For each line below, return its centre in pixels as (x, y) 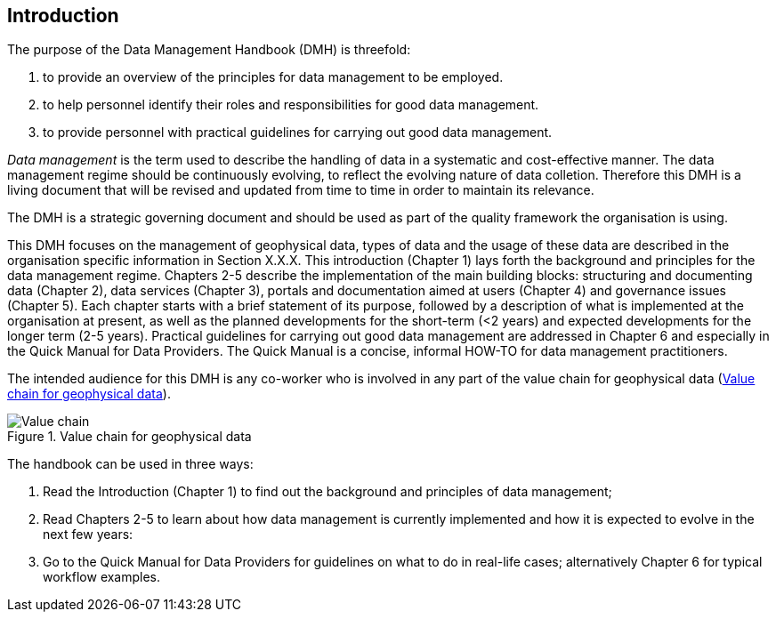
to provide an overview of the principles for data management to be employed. (273, 77)
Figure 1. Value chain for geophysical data (129, 437)
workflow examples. (102, 577)
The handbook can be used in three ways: (130, 464)
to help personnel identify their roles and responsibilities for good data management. (291, 105)
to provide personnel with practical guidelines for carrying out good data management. (298, 133)
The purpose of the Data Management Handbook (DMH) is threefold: (209, 50)
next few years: (88, 535)
